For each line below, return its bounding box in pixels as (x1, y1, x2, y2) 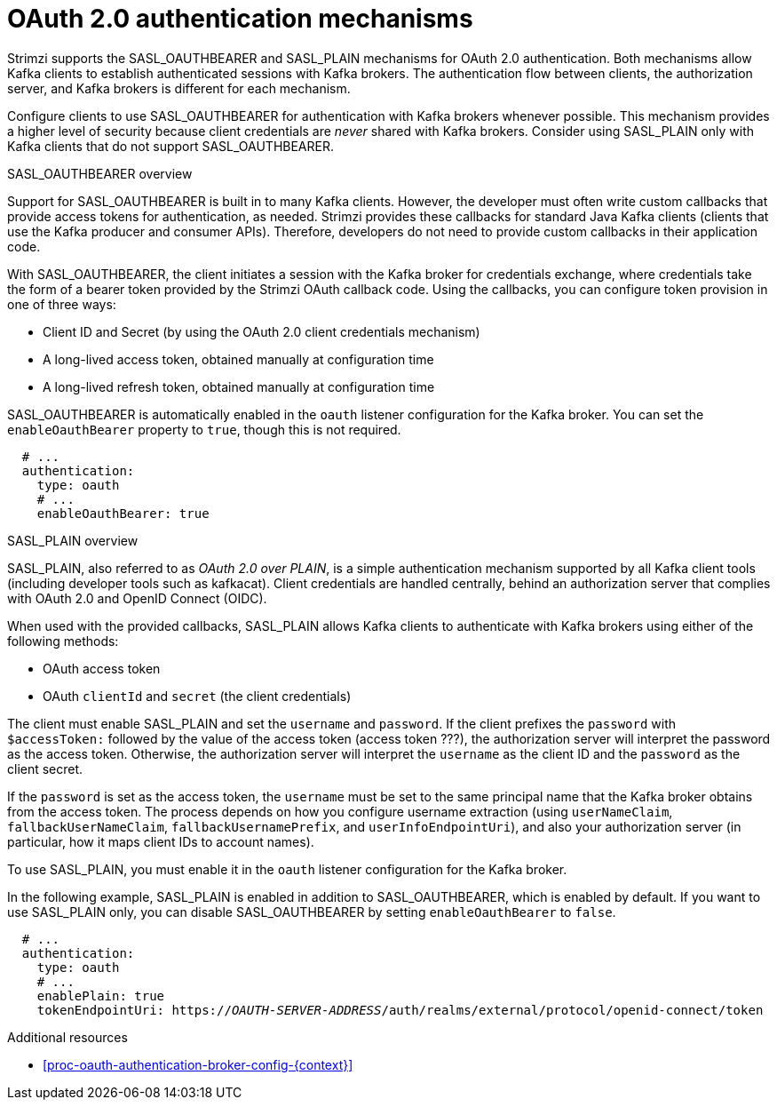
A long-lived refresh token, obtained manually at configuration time (43, 378, 435, 394)
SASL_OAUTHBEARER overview (7, 165, 193, 181)
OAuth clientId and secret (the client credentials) (43, 688, 352, 704)
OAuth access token (43, 660, 161, 676)
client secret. (7, 761, 83, 776)
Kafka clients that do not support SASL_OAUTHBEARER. (7, 138, 334, 154)
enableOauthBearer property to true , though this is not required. (7, 421, 401, 437)
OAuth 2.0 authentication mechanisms (7, 4, 473, 34)
